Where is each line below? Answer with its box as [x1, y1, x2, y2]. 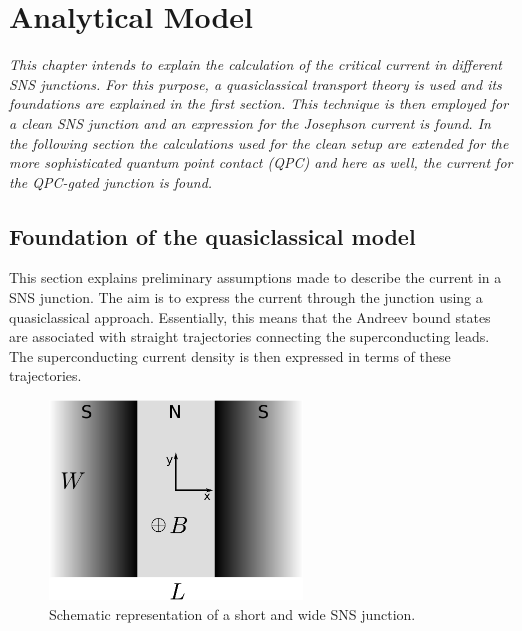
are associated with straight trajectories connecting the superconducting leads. [9, 326, 490, 347]
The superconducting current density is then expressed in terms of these [9, 345, 451, 366]
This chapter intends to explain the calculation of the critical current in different [9, 54, 502, 75]
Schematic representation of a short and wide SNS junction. [49, 603, 416, 624]
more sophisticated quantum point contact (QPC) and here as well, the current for [9, 152, 513, 173]
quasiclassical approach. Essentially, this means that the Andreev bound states [9, 306, 491, 327]
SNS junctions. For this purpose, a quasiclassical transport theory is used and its [9, 73, 502, 94]
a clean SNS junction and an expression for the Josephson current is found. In [9, 112, 491, 133]
